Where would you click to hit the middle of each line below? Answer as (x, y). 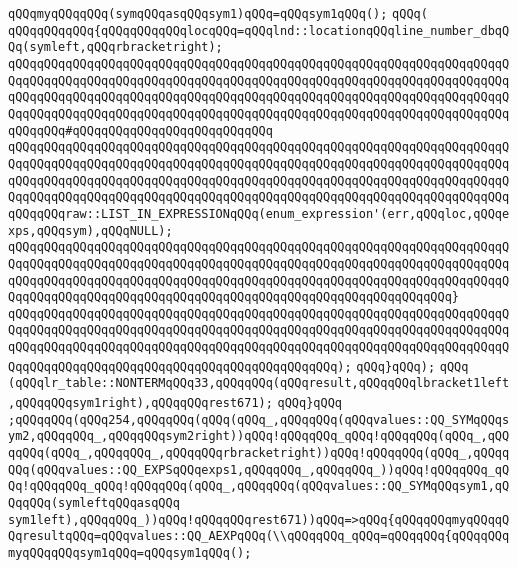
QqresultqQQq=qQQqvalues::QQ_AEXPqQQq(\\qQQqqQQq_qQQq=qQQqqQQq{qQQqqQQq (259, 536)
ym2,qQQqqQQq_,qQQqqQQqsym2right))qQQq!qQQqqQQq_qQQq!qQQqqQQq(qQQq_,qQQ (259, 436)
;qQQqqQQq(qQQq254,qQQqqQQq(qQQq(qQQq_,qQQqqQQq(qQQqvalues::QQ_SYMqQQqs (259, 419)
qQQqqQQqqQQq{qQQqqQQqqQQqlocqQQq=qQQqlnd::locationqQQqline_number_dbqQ (259, 30)
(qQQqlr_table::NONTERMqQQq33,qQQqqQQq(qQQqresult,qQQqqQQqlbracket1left (259, 383)
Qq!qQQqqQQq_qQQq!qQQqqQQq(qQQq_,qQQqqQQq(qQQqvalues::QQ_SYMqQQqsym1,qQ (259, 486)
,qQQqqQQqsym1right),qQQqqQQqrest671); (140, 403)
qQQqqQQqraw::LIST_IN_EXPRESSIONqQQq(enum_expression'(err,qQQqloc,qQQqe (259, 213)
